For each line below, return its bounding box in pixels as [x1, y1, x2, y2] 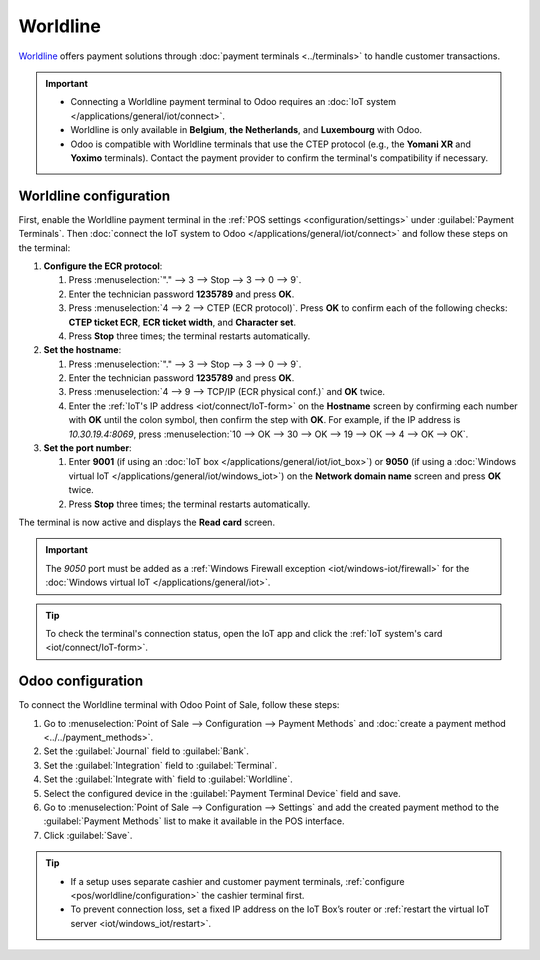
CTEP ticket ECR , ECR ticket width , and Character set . [68, 316, 297, 328]
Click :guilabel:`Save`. [43, 829, 133, 841]
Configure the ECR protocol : [43, 260, 163, 272]
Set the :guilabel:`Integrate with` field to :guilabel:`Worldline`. [43, 773, 294, 785]
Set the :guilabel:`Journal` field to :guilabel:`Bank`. [43, 745, 250, 757]
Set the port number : [43, 442, 132, 454]
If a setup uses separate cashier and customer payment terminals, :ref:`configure [70, 875, 405, 887]
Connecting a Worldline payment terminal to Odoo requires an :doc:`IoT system [70, 96, 397, 108]
